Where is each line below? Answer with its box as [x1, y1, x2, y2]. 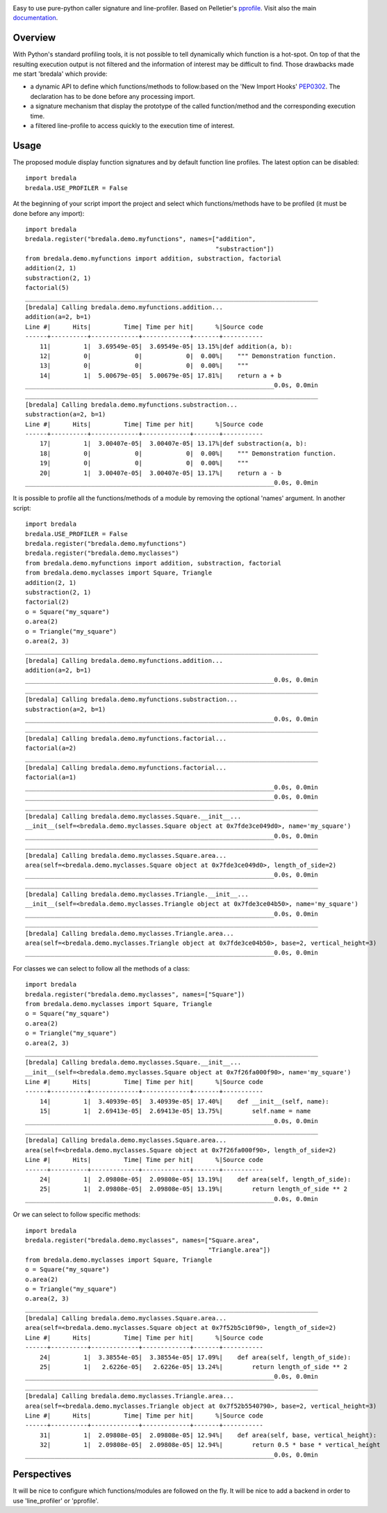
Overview [13, 32, 56, 44]
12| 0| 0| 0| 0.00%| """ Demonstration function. [39, 352, 337, 360]
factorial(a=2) [25, 744, 77, 752]
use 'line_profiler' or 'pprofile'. [13, 1496, 99, 1505]
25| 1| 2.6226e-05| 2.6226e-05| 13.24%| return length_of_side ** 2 [39, 1363, 347, 1371]
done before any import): [13, 209, 85, 217]
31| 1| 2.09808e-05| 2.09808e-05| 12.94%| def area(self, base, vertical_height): [39, 1431, 377, 1439]
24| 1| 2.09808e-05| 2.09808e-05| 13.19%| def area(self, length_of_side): [39, 1175, 352, 1183]
